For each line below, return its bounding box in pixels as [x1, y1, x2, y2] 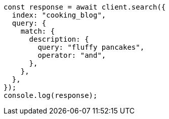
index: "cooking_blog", [12, 11, 106, 19]
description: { [29, 35, 89, 43]
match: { [20, 27, 55, 35]
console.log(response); [4, 91, 98, 99]
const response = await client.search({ [4, 3, 166, 11]
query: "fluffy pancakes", [37, 43, 145, 51]
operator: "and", [37, 51, 106, 59]
